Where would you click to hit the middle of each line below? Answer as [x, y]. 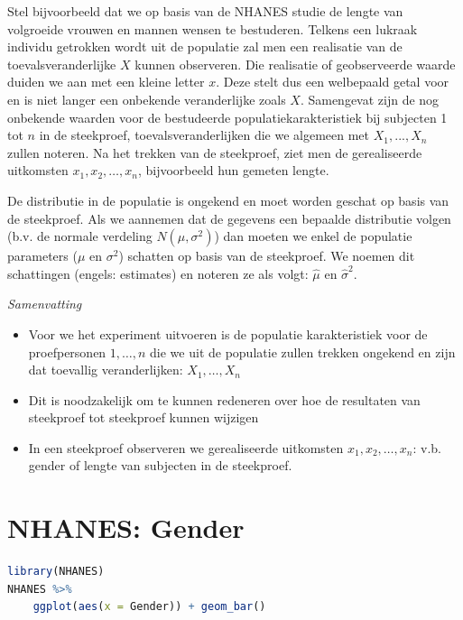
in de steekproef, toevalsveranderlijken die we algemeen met [204, 135]
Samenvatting [45, 304]
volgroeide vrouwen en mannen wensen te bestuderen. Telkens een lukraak [213, 28]
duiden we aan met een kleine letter [106, 82]
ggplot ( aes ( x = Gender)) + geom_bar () [149, 607]
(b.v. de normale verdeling [80, 236]
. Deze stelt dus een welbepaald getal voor [333, 82]
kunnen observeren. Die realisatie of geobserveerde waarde [295, 64]
